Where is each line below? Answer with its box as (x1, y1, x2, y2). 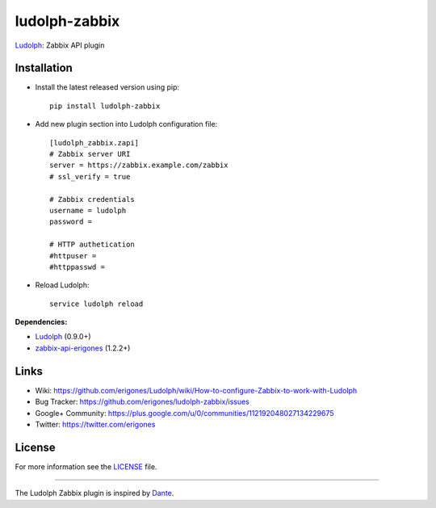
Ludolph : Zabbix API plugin (15, 40, 105, 50)
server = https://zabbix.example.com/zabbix (49, 161, 229, 170)
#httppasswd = (49, 262, 105, 271)
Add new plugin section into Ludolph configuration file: (35, 120, 218, 129)
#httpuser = (49, 251, 97, 260)
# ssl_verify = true (49, 172, 131, 181)
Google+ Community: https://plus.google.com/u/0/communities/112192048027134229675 (35, 408, 334, 418)
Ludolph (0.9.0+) (35, 332, 92, 342)
